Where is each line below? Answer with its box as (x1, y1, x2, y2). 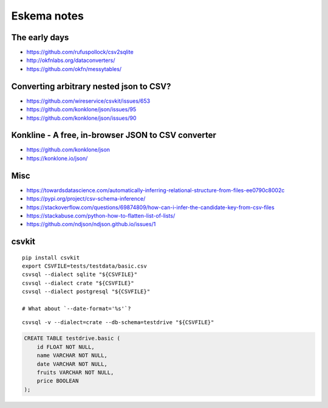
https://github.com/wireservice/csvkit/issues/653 (26, 97, 151, 105)
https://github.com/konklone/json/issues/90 (26, 114, 137, 122)
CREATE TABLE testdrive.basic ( (24, 335, 121, 342)
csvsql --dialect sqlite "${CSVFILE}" (22, 271, 138, 278)
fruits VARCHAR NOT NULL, (36, 368, 114, 376)
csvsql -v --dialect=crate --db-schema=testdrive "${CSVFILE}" (22, 319, 214, 326)
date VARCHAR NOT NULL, (36, 361, 108, 367)
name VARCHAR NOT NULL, (36, 352, 108, 359)
